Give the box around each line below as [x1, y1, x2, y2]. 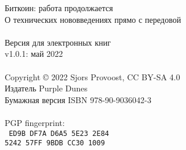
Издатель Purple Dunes [5, 82, 88, 94]
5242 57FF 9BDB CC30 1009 [5, 139, 105, 148]
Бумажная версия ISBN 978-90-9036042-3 [5, 93, 152, 105]
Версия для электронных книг [5, 36, 111, 48]
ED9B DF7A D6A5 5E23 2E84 [9, 129, 109, 138]
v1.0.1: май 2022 [5, 47, 63, 60]
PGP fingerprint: [5, 116, 65, 128]
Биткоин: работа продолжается [5, 2, 113, 13]
